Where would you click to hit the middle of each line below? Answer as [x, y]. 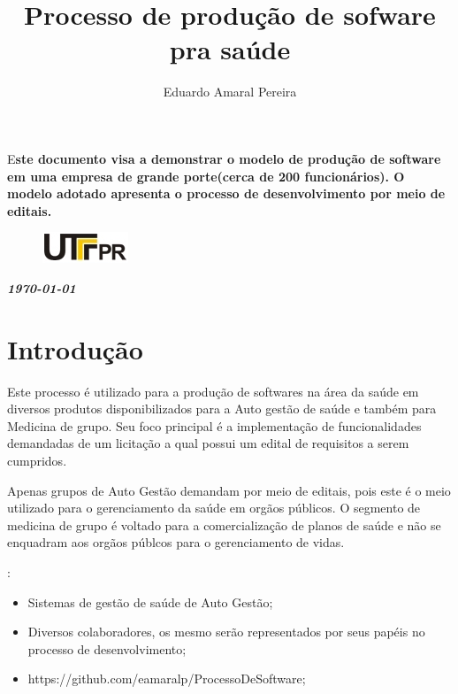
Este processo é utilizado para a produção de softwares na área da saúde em [213, 391]
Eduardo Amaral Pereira [230, 92]
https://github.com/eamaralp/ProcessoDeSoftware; [167, 679]
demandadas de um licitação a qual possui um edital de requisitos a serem [208, 443]
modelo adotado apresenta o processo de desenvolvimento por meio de [226, 193]
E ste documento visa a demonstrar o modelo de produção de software [224, 158]
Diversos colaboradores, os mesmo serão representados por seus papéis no [226, 632]
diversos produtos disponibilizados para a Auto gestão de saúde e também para [222, 409]
